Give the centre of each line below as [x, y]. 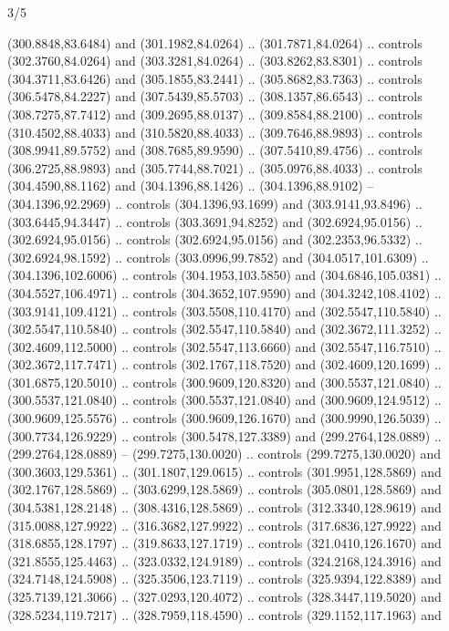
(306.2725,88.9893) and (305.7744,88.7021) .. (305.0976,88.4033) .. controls [215, 167]
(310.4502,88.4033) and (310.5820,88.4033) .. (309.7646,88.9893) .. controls [215, 132]
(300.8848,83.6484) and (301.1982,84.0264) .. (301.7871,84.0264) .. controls [215, 42]
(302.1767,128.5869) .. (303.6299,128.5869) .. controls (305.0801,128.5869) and [224, 489]
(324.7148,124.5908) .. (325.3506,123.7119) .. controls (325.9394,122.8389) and [224, 579]
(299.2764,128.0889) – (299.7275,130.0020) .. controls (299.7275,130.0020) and [224, 454]
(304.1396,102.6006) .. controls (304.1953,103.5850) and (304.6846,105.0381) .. [224, 275]
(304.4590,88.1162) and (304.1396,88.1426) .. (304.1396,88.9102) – [191, 186]
